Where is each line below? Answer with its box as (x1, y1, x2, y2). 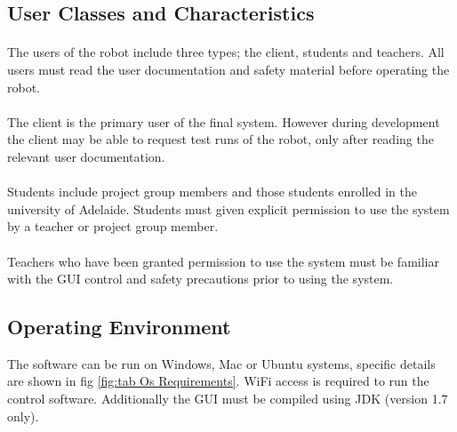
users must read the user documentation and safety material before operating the (7, 60, 450, 78)
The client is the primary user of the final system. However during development (7, 112, 440, 131)
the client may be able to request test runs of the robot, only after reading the (7, 130, 434, 148)
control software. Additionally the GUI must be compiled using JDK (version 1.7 (7, 389, 448, 408)
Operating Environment (7, 313, 231, 340)
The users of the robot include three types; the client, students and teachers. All (7, 43, 445, 61)
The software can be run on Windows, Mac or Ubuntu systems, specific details (7, 354, 436, 372)
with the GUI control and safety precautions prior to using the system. (7, 269, 394, 288)
